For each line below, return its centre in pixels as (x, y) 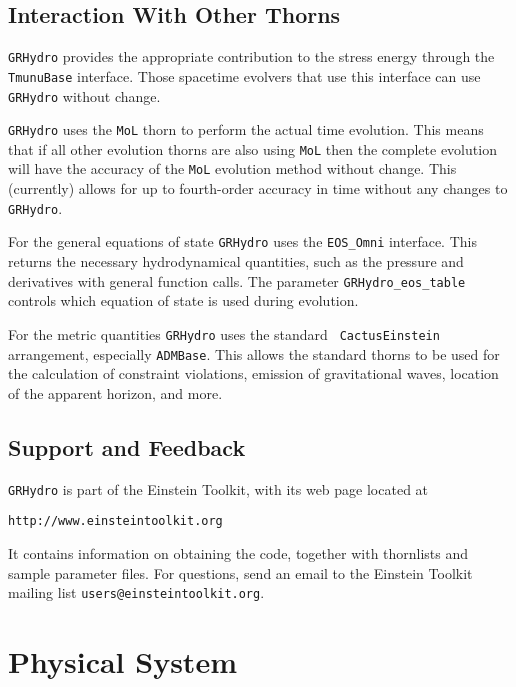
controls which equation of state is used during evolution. (183, 300)
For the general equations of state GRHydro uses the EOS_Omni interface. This (242, 241)
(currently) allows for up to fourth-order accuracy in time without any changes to (258, 188)
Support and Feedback (127, 446)
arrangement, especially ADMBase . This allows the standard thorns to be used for (254, 353)
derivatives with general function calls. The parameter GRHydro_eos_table (237, 280)
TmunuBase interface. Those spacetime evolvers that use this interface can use (244, 75)
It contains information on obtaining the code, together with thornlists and (238, 552)
